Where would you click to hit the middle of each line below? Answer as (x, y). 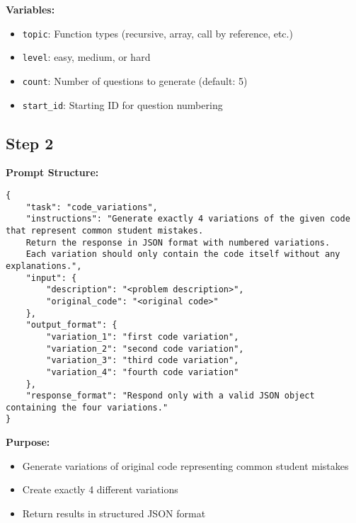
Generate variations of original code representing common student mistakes (185, 465)
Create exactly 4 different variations (100, 489)
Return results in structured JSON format (114, 513)
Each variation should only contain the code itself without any (183, 254)
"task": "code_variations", (92, 207)
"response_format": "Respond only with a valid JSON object (170, 396)
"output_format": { (71, 325)
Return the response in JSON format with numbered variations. (178, 242)
